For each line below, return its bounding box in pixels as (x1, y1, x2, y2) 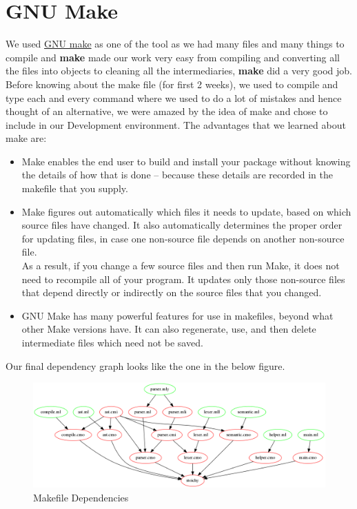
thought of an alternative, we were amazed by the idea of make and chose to (6, 104, 328, 118)
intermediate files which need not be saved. (21, 335, 203, 349)
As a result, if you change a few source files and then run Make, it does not (21, 258, 340, 273)
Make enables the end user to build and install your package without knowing (21, 154, 351, 168)
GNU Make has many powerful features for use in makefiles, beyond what (21, 308, 334, 322)
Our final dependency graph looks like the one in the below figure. (6, 358, 285, 373)
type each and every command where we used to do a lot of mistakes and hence (6, 90, 342, 105)
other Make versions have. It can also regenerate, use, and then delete (21, 322, 316, 336)
